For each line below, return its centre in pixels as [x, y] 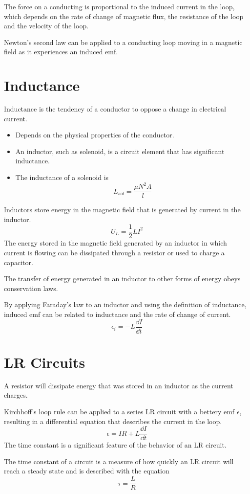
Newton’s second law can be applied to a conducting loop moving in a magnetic [123, 42]
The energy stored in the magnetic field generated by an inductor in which [115, 243]
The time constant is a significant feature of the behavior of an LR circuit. [115, 445]
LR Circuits [45, 362]
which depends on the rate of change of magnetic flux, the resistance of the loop [124, 16]
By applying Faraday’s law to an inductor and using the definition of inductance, [125, 304]
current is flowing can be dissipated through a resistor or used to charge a [114, 253]
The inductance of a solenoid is [62, 177]
